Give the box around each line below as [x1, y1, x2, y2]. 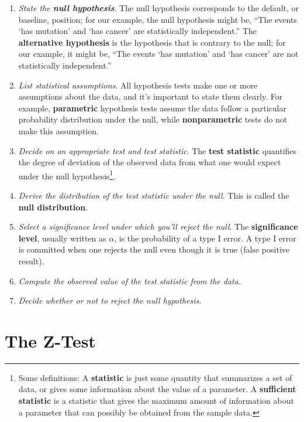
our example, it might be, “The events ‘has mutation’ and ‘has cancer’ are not [18, 47, 299, 60]
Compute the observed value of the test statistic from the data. [18, 274, 241, 287]
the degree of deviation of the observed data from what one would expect [18, 156, 281, 168]
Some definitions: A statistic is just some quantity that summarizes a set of [18, 371, 292, 383]
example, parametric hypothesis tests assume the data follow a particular [18, 101, 286, 114]
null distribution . [18, 200, 88, 213]
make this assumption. [18, 124, 99, 137]
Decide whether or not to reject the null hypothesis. [18, 294, 202, 307]
